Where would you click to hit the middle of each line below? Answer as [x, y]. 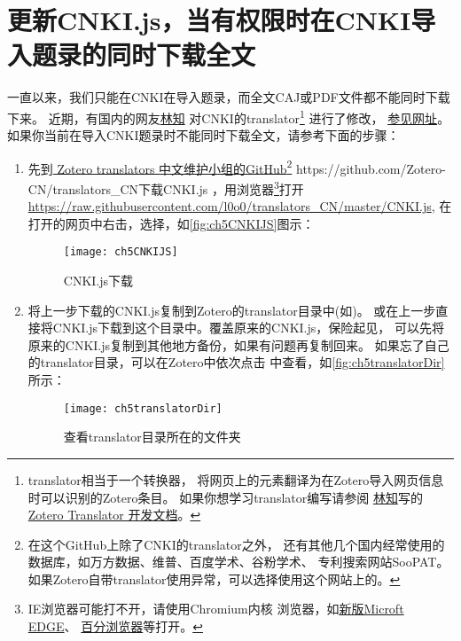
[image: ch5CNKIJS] [121, 252]
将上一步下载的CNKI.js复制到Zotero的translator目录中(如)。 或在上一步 [232, 310]
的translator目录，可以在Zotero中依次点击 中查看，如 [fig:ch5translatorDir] [236, 362]
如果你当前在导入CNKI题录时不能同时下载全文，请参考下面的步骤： [203, 135]
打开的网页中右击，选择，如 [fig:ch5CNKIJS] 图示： [171, 223]
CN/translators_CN [83, 188]
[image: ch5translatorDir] [143, 408]
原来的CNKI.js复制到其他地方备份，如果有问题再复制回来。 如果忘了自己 [238, 344]
